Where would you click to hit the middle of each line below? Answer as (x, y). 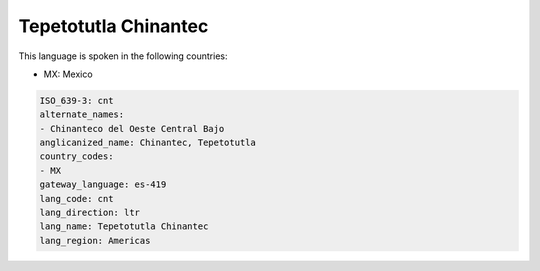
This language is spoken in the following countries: (123, 56)
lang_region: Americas (95, 240)
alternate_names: (82, 114)
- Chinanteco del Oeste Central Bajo (132, 128)
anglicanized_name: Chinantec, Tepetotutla (148, 143)
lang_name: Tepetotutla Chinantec (124, 226)
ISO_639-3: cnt (76, 100)
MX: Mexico (68, 74)
